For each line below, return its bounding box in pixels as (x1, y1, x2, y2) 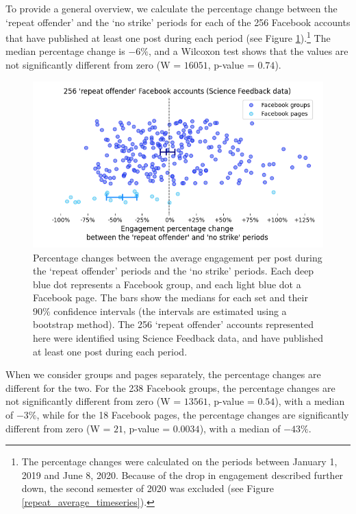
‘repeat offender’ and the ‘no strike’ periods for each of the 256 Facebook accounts (5, 14, 351, 29)
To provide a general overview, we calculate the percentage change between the (5, 1, 338, 15)
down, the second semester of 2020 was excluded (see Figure (21, 481, 274, 495)
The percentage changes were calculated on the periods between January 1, (21, 454, 338, 469)
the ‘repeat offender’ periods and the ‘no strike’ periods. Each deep (33, 264, 314, 278)
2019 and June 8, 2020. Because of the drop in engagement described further (21, 467, 344, 482)
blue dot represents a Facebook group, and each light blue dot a (33, 277, 301, 291)
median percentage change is (5, 44, 125, 58)
